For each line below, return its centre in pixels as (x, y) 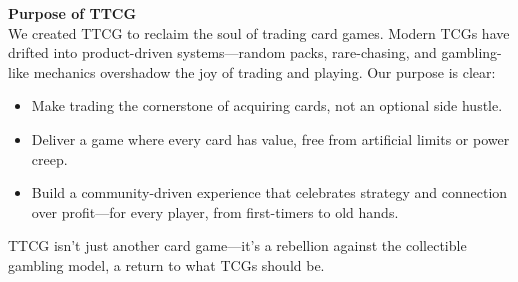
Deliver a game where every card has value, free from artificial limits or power (270, 138)
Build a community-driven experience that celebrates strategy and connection (269, 192)
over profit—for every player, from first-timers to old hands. (215, 211)
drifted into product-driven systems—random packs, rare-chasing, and (222, 52)
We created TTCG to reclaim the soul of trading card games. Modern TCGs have (259, 32)
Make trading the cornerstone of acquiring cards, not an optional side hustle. (267, 105)
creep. (49, 158)
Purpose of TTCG (72, 13)
